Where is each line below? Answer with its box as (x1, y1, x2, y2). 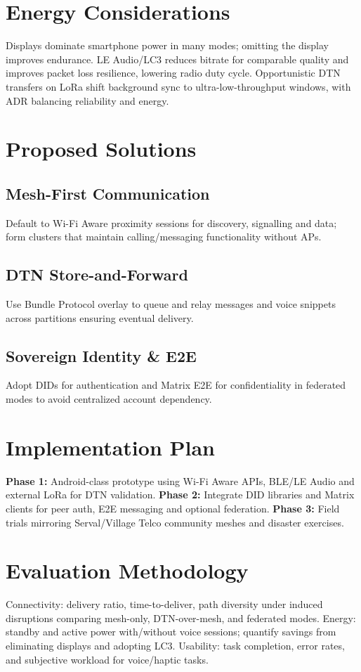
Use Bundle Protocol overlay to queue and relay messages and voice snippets (6, 297, 336, 311)
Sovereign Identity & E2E (6, 344, 197, 366)
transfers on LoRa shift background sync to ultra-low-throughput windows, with (6, 79, 351, 93)
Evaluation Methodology (6, 556, 249, 585)
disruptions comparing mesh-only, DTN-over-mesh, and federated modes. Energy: (6, 610, 356, 625)
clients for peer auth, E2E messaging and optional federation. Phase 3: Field (6, 500, 340, 515)
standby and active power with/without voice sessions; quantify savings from (6, 624, 336, 639)
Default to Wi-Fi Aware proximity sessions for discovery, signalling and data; (6, 215, 337, 230)
